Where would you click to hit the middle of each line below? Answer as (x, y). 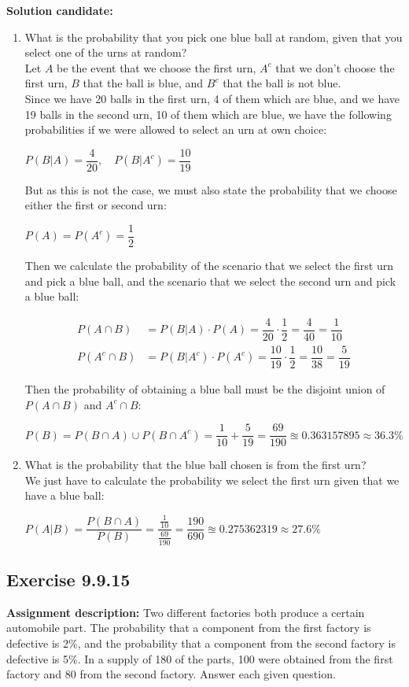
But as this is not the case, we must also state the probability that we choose (211, 189)
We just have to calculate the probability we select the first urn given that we (212, 480)
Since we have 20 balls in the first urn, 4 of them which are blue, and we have (212, 98)
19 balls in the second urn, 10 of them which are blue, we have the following (208, 114)
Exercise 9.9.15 (68, 580)
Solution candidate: (60, 10)
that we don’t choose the (335, 67)
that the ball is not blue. (282, 83)
